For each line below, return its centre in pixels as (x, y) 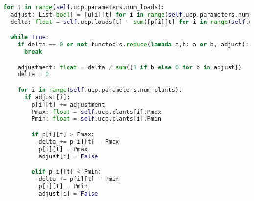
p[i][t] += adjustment (68, 104)
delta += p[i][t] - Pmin (79, 179)
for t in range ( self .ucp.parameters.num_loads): (84, 7)
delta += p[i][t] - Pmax (79, 142)
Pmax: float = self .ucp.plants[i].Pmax (96, 112)
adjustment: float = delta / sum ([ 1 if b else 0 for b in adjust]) (130, 67)
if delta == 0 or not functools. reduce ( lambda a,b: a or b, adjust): (133, 45)
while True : (30, 37)
